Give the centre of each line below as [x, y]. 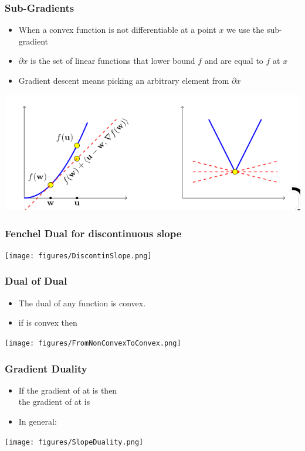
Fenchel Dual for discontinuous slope [93, 233]
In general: [38, 421]
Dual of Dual [36, 281]
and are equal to [234, 61]
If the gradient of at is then [68, 390]
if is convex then [48, 322]
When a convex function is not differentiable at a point [117, 30]
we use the [245, 30]
